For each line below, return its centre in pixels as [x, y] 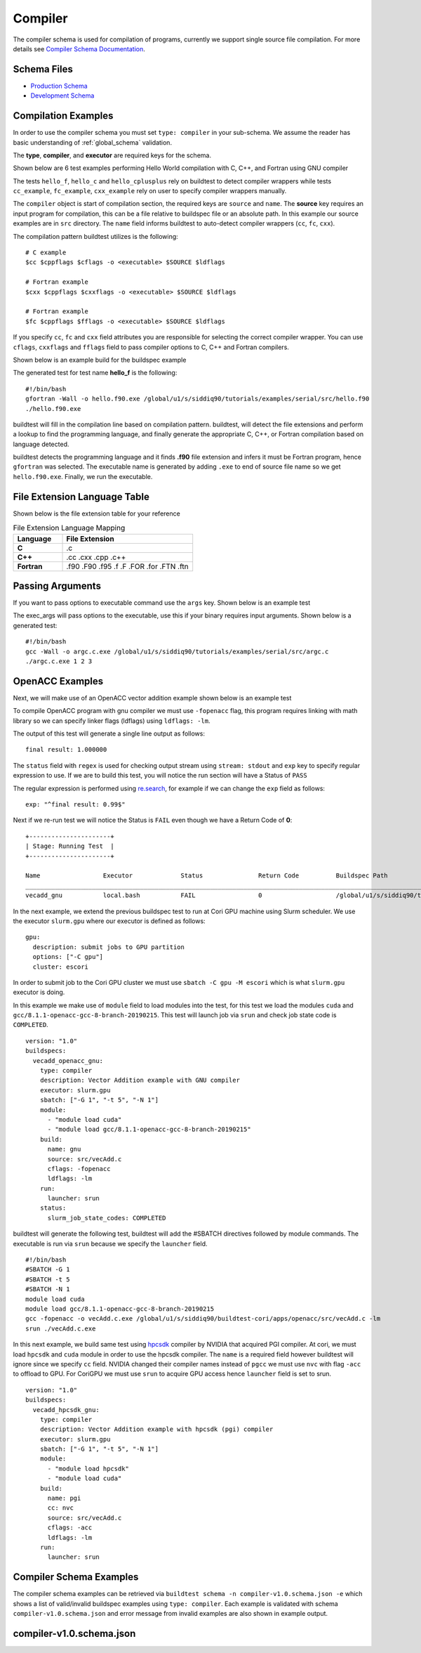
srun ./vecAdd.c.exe [61, 1328]
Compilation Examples [63, 116]
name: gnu [64, 1149]
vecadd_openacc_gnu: [68, 1060]
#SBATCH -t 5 [48, 1279]
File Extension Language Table [81, 496]
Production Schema [59, 86]
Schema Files [43, 69]
